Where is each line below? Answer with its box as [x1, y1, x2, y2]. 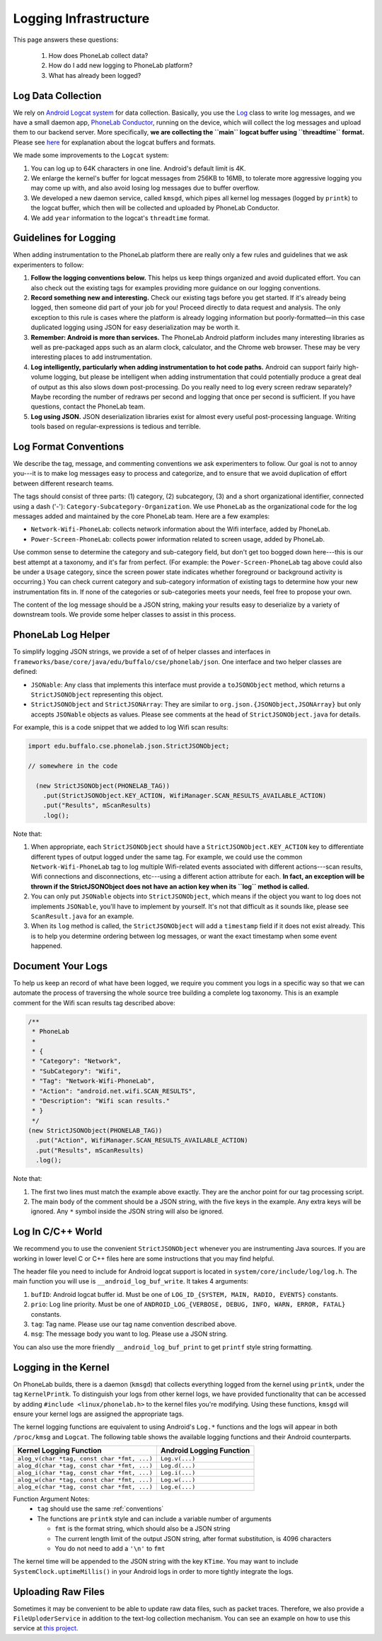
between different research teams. [13, 479, 115, 488]
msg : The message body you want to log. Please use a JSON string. [30, 1330, 228, 1338]
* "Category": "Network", [32, 1057, 122, 1065]
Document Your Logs [13, 960, 108, 972]
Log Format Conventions [13, 440, 125, 452]
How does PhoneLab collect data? [48, 51, 149, 59]
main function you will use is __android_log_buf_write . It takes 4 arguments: [13, 1277, 249, 1286]
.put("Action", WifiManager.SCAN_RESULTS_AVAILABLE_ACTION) [35, 1136, 248, 1145]
